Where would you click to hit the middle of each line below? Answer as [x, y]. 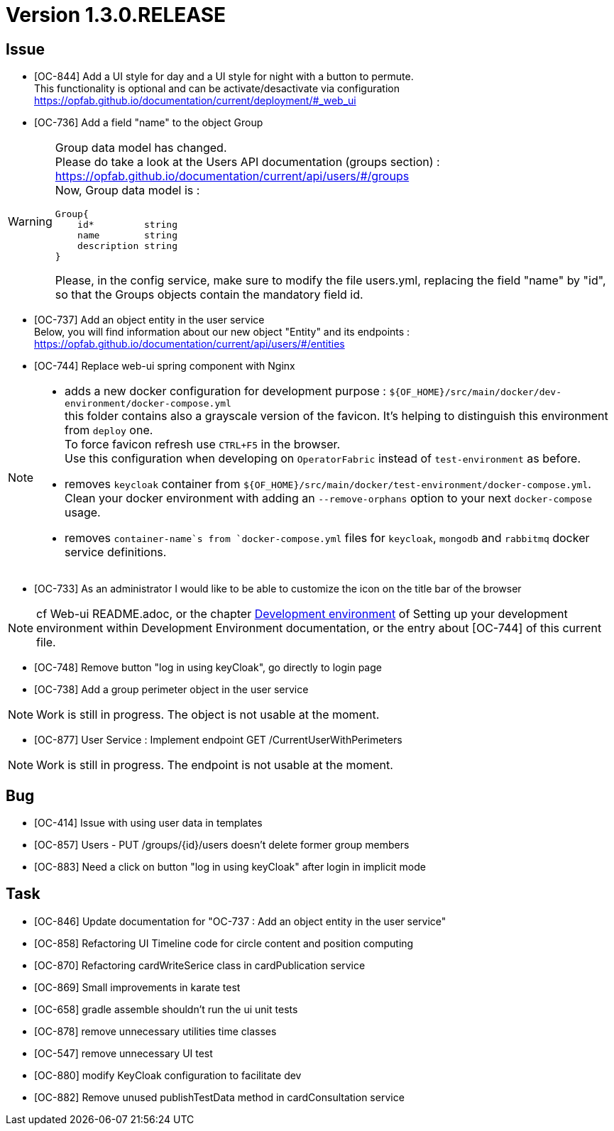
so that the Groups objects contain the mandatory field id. [209, 295]
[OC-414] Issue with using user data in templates [148, 823]
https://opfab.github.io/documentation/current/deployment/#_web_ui [195, 101]
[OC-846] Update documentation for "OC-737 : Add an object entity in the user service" [240, 921]
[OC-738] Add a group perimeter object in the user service [171, 690]
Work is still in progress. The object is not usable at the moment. [208, 715]
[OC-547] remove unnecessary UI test [124, 1053]
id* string [127, 225]
